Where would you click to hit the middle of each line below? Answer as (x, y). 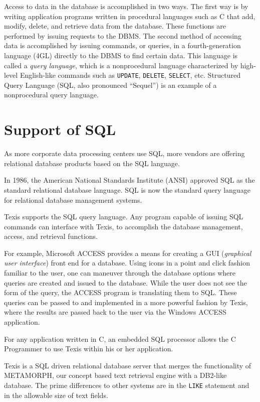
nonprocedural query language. (51, 95)
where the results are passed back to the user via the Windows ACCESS (115, 312)
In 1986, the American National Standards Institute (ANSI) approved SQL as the (129, 180)
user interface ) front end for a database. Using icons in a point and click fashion (127, 263)
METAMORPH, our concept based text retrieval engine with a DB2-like (115, 375)
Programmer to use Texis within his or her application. (89, 349)
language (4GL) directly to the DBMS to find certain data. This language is (121, 55)
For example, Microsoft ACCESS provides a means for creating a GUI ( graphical (128, 253)
